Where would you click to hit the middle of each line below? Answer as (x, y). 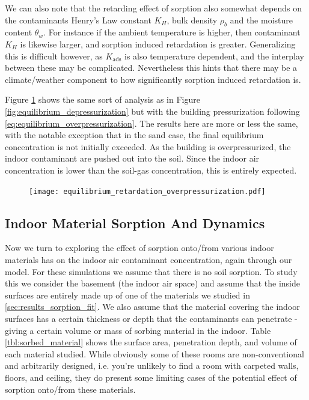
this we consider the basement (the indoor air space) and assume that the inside (153, 283)
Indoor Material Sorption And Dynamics (135, 223)
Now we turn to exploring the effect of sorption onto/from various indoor (139, 248)
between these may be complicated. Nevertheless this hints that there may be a (151, 68)
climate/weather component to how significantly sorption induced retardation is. (153, 79)
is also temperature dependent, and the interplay (214, 56)
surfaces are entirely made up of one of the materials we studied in (127, 295)
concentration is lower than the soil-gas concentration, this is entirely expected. (151, 170)
